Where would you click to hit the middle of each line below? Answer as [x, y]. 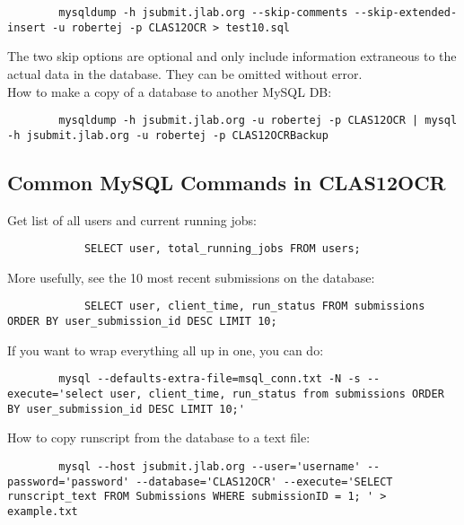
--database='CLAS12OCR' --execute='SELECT [264, 481]
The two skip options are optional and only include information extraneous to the [232, 56]
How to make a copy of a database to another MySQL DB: [170, 91]
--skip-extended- [406, 13]
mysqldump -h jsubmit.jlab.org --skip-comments [203, 13]
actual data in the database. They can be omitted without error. [185, 73]
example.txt [43, 511]
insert [26, 27]
